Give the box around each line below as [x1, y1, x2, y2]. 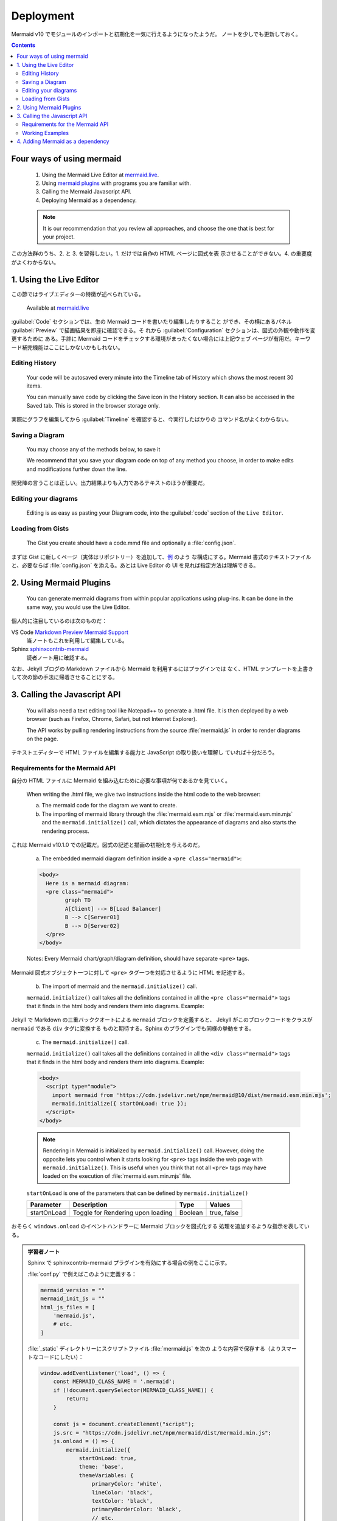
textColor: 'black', [91, 1497, 153, 1504]
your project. [43, 233, 75, 240]
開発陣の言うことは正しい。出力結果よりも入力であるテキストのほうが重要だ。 [11, 479, 208, 487]
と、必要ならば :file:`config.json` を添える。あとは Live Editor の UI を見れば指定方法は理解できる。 [11, 562, 259, 569]
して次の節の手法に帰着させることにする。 [11, 673, 118, 681]
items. [26, 382, 42, 389]
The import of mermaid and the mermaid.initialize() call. [41, 983, 198, 990]
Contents [11, 41, 36, 49]
